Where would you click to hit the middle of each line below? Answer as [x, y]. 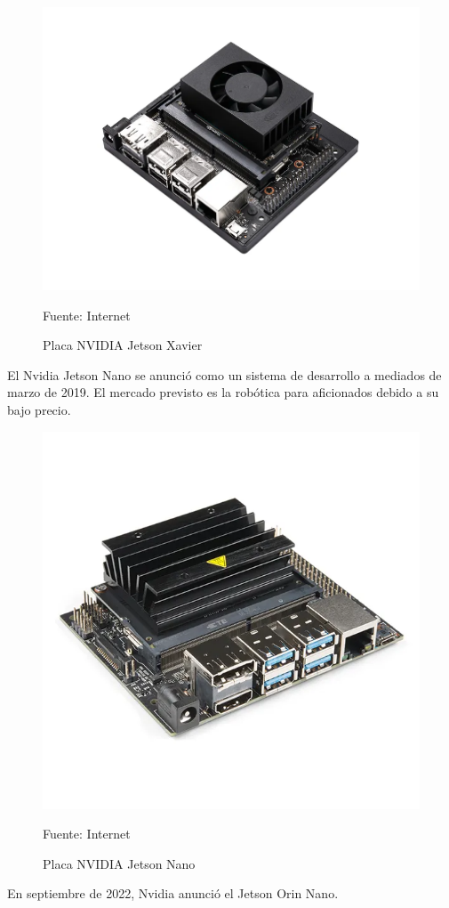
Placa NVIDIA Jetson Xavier [123, 345]
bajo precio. [39, 409]
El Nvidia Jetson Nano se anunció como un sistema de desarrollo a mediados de [224, 374]
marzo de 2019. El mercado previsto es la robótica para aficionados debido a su [223, 392]
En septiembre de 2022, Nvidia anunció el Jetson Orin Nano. [173, 893]
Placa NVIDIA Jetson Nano [119, 863]
